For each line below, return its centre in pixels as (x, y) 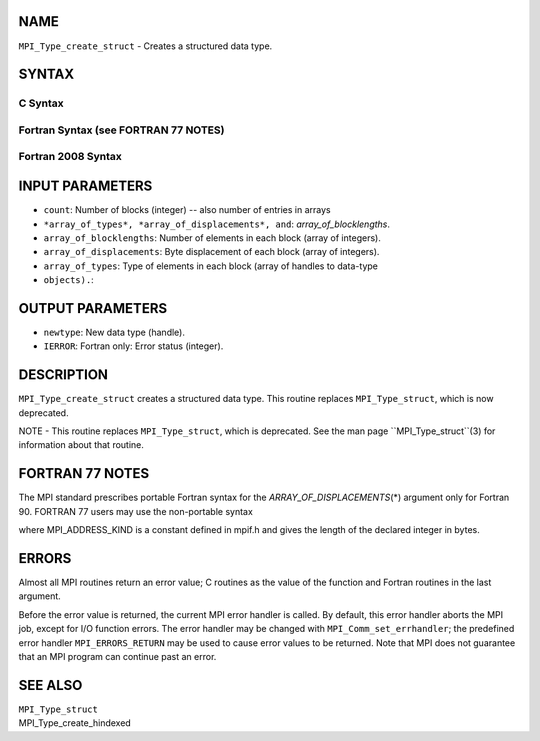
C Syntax (41, 103)
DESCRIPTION (63, 375)
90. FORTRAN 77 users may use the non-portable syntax (136, 511)
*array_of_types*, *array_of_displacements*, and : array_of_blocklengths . (216, 224)
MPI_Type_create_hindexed (75, 723)
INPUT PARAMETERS (85, 186)
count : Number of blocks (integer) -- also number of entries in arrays (187, 210)
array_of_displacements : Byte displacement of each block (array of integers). (211, 252)
